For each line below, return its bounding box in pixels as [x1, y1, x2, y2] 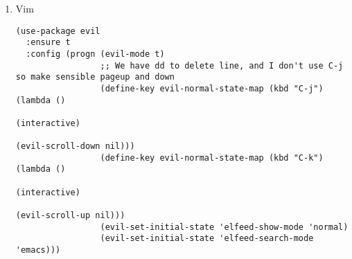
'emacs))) [15, 245, 61, 256]
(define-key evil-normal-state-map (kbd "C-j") [100, 83, 324, 93]
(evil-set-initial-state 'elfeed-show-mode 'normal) [100, 222, 349, 232]
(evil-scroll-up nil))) [15, 211, 125, 221]
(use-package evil [15, 26, 100, 36]
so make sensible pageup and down [15, 72, 175, 82]
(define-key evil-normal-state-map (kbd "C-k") [100, 152, 324, 163]
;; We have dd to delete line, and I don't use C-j [100, 60, 344, 71]
